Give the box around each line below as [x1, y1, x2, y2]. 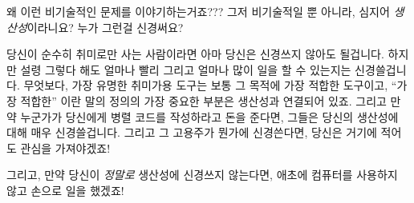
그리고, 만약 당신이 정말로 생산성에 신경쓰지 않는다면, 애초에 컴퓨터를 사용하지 [6, 166, 398, 183]
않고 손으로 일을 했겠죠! [6, 181, 124, 198]
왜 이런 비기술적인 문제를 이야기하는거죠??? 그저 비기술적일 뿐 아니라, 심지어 [6, 3, 390, 19]
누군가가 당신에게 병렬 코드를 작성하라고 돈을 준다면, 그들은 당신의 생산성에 [20, 108, 399, 125]
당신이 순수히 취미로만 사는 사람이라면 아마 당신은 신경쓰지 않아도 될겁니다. [6, 46, 384, 62]
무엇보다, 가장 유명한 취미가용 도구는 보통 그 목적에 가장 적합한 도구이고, [23, 77, 388, 94]
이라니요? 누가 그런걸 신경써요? [26, 18, 184, 35]
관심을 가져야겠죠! [20, 139, 111, 156]
